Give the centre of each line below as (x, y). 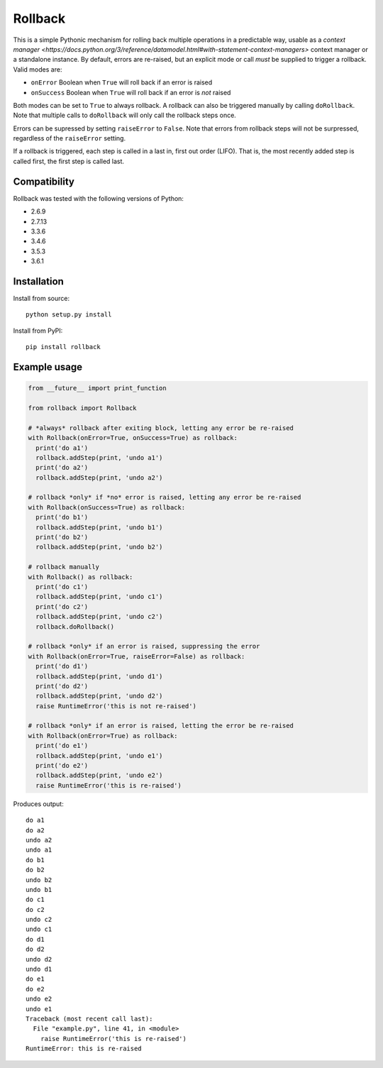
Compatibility (44, 181)
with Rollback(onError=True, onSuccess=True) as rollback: (133, 438)
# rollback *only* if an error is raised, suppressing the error (144, 646)
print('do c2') (62, 606)
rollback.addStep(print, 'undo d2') (99, 696)
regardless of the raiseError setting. (70, 138)
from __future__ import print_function (97, 388)
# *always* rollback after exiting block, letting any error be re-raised (161, 428)
